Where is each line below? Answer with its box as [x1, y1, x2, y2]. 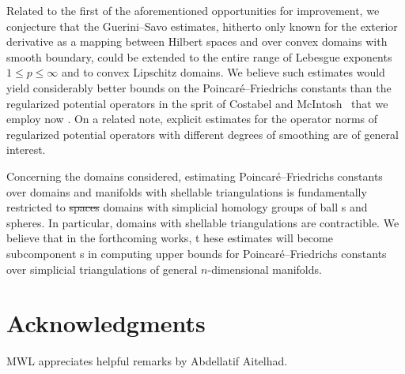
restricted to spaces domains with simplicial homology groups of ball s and [6, 199, 368, 215]
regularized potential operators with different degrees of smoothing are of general [6, 125, 399, 142]
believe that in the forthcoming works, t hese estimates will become [6, 230, 333, 246]
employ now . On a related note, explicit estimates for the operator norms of [6, 110, 378, 127]
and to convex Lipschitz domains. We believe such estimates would [62, 64, 385, 80]
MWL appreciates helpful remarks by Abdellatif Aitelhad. [6, 353, 288, 369]
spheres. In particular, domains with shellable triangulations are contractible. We [6, 214, 399, 230]
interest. [6, 141, 46, 158]
